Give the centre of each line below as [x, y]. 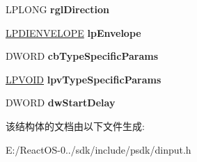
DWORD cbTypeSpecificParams [82, 56]
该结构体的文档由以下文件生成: [75, 125]
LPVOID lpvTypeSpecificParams [84, 79]
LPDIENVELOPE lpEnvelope [73, 32]
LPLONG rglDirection [57, 9]
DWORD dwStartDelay [61, 103]
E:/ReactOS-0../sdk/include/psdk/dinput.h [98, 149]
